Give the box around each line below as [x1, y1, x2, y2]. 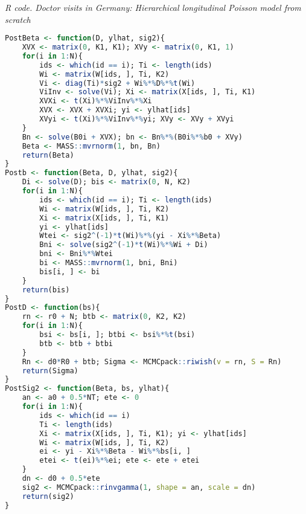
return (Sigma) [22, 366, 78, 375]
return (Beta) [22, 150, 74, 159]
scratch [5, 13, 31, 25]
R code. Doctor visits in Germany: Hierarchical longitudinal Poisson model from [5, 1, 301, 13]
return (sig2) [22, 492, 74, 501]
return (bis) [22, 285, 70, 294]
